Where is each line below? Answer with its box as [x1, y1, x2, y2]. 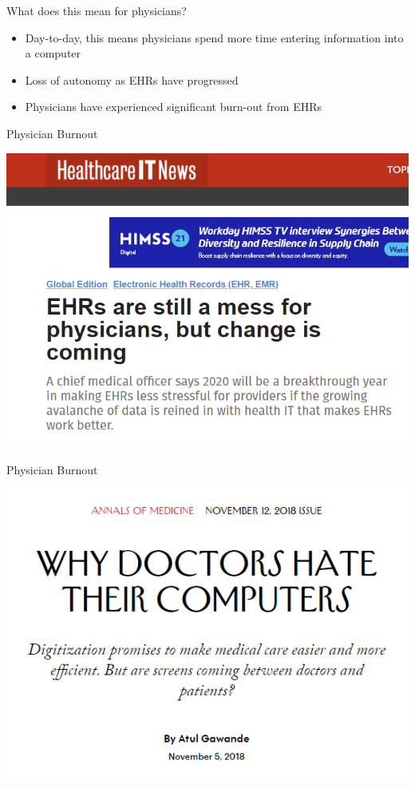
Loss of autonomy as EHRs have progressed [25, 71, 239, 88]
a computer [25, 45, 81, 61]
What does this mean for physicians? [6, 2, 187, 18]
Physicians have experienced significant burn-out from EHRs [25, 98, 322, 115]
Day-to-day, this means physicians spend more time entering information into [25, 29, 404, 46]
